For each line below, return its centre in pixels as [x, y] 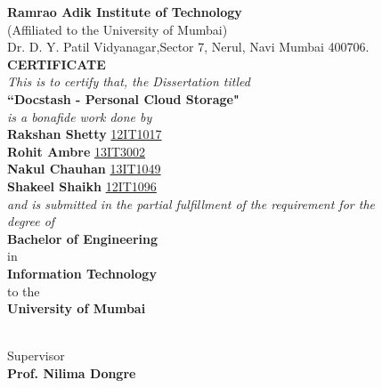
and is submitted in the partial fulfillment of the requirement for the [191, 203]
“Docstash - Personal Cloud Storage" [123, 98]
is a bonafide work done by [80, 116]
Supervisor [36, 356]
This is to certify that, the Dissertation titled [129, 81]
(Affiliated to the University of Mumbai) [118, 29]
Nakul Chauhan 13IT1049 [84, 169]
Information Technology [82, 273]
